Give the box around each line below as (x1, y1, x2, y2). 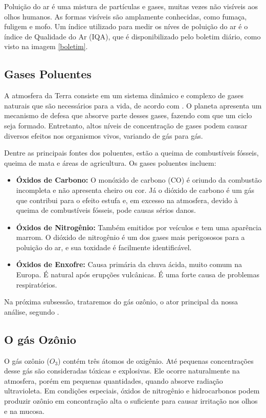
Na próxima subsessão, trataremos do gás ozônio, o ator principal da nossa (4, 296, 238, 307)
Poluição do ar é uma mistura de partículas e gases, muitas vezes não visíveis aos (4, 1, 258, 11)
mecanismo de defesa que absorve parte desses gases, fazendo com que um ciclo (4, 110, 252, 121)
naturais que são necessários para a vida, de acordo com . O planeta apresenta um (4, 100, 262, 111)
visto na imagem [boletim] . (4, 41, 88, 52)
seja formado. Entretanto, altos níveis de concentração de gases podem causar (4, 120, 248, 130)
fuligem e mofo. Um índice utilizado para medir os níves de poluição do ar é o (4, 21, 248, 32)
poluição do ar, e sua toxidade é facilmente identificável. (16, 241, 192, 252)
